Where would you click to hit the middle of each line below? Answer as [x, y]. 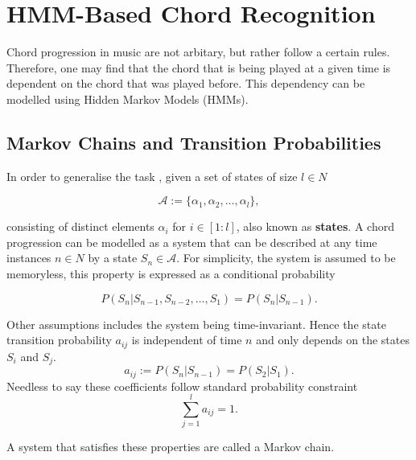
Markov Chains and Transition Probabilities [194, 142]
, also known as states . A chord [315, 226]
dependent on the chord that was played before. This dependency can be [186, 83]
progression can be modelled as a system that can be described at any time [192, 242]
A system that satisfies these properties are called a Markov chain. [171, 447]
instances [29, 258]
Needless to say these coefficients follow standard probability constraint [182, 386]
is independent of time [187, 340]
